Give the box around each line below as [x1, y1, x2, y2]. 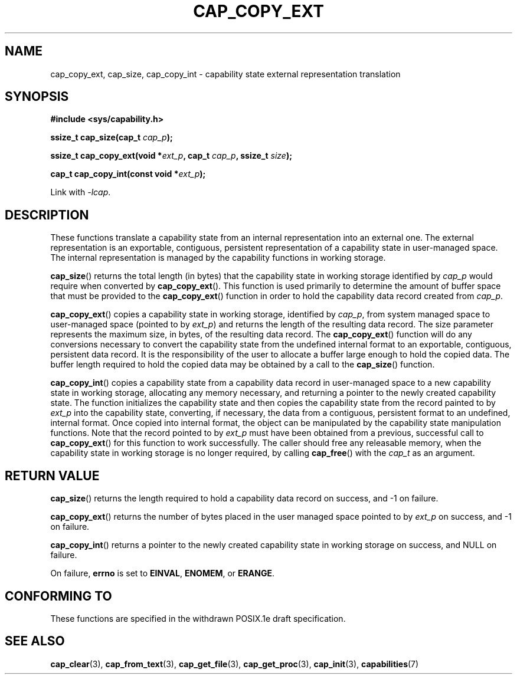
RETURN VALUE [5, 468, 100, 483]
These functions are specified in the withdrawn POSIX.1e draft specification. [50, 613, 346, 624]
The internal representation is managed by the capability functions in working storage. [50, 252, 386, 263]
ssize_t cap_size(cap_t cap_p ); [50, 132, 173, 143]
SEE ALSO [5, 634, 65, 649]
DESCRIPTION [5, 207, 89, 222]
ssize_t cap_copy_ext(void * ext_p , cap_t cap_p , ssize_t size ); [50, 150, 292, 161]
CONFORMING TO [5, 588, 112, 603]
